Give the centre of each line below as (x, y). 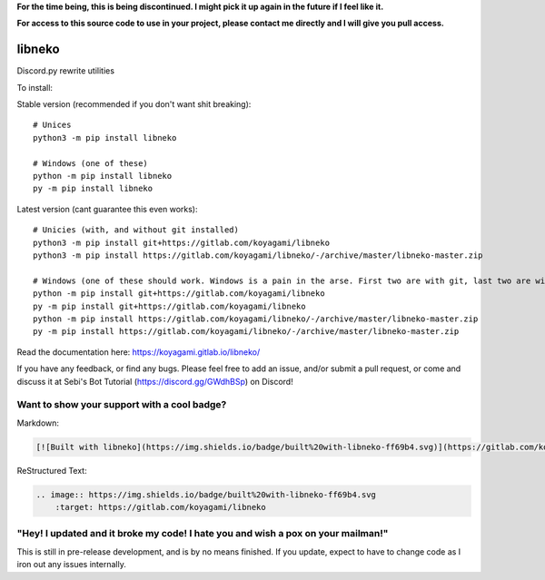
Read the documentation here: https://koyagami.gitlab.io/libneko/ (139, 352)
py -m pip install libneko (93, 189)
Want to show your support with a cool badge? (122, 405)
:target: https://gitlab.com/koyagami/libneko (161, 507)
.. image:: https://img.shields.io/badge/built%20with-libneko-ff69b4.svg (206, 494)
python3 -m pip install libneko (105, 138)
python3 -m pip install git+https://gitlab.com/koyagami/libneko (182, 242)
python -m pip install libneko (103, 176)
